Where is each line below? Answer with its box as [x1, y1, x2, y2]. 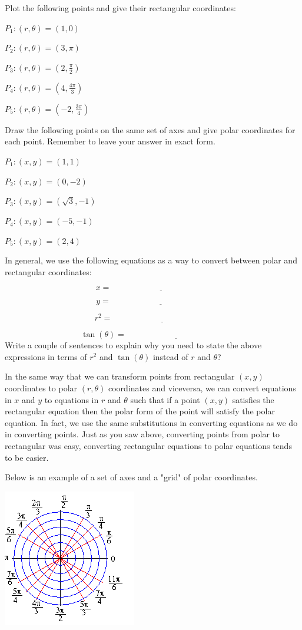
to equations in [44, 393, 99, 405]
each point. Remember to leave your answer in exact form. [5, 135, 215, 147]
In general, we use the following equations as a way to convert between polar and [5, 254, 297, 266]
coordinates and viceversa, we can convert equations [108, 382, 296, 394]
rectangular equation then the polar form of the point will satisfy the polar [5, 405, 275, 417]
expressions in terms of [5, 350, 87, 362]
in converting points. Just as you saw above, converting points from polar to [5, 428, 280, 440]
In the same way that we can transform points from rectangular [5, 370, 235, 382]
